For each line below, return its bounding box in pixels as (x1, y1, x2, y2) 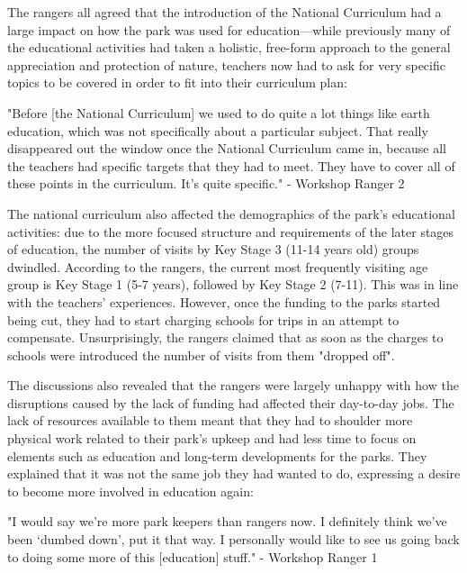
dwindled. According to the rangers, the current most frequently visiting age (7, 257, 428, 276)
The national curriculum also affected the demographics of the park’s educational (7, 204, 455, 223)
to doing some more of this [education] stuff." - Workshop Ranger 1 (7, 547, 378, 566)
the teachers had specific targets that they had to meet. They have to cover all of (7, 156, 455, 175)
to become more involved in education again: (7, 481, 254, 500)
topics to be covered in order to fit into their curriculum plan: (7, 73, 347, 92)
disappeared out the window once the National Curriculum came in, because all (7, 139, 446, 158)
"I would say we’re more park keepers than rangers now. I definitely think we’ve (7, 512, 447, 531)
